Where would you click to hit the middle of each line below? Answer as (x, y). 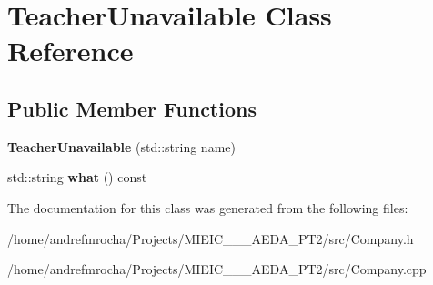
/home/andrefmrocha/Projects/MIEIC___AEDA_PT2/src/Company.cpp (217, 269)
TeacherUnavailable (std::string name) (121, 146)
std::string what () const (77, 177)
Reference (70, 51)
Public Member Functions (132, 108)
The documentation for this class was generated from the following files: (208, 207)
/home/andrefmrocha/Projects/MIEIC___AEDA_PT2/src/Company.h (211, 238)
